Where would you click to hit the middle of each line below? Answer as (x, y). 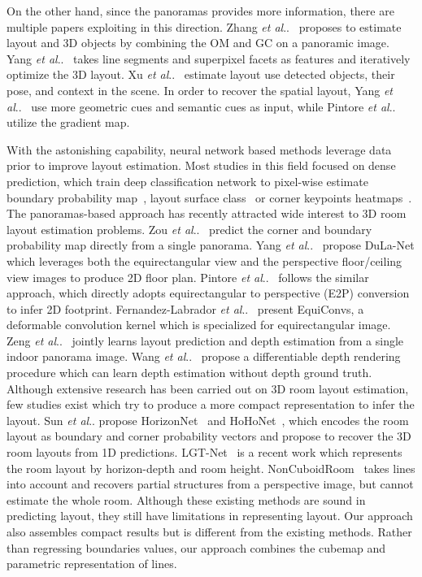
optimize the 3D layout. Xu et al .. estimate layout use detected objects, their (201, 74)
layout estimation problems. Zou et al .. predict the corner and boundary (189, 229)
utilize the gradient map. (68, 122)
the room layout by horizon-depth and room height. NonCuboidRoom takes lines (211, 468)
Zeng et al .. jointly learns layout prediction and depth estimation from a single (205, 340)
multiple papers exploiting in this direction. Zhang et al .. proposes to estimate (204, 26)
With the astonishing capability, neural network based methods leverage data (199, 149)
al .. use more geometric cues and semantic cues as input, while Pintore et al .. (201, 106)
